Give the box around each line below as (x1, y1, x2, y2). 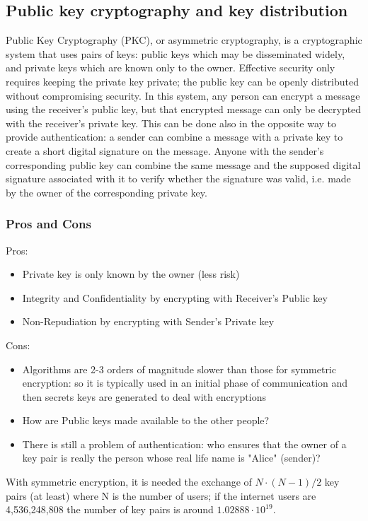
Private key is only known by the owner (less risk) (22, 267, 240, 281)
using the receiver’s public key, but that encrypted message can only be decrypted (6, 102, 362, 117)
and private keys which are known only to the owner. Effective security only (6, 60, 335, 75)
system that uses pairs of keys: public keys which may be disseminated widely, (6, 46, 345, 61)
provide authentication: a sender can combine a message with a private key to (6, 129, 343, 144)
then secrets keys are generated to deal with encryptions (22, 389, 266, 404)
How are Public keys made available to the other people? (22, 413, 270, 428)
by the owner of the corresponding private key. (6, 185, 207, 199)
